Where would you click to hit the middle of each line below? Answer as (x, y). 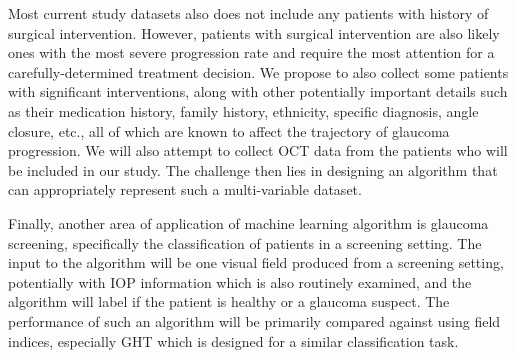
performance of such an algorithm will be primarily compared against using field (254, 320)
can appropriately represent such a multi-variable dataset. (185, 189)
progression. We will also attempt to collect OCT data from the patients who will (258, 150)
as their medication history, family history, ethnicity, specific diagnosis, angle (243, 110)
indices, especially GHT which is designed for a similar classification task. (233, 340)
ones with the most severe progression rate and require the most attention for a (251, 52)
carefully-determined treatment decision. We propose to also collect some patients (258, 71)
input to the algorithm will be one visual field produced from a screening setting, (256, 262)
